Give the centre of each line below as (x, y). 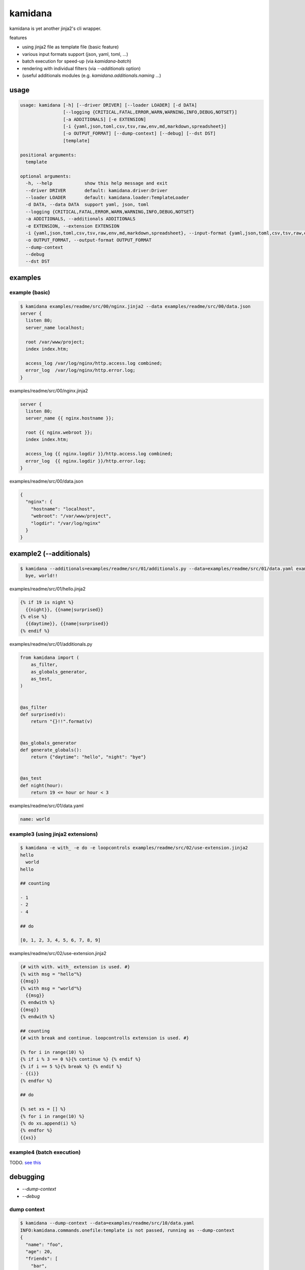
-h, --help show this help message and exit (97, 183)
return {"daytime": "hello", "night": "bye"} (88, 757)
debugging (27, 1177)
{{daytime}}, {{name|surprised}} (67, 624)
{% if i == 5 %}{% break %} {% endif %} (71, 1066)
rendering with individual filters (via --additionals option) (81, 68)
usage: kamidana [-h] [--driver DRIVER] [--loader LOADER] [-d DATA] (109, 105)
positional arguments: (48, 155)
